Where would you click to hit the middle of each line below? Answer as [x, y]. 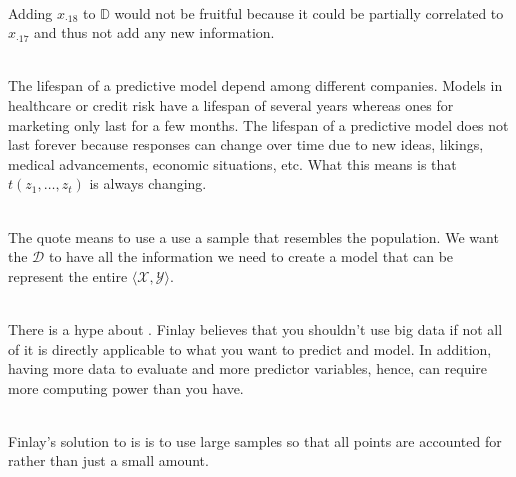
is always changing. [148, 183]
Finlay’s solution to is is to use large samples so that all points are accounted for [255, 440]
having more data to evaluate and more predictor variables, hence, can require [248, 368]
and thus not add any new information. [154, 32]
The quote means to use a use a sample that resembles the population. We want [253, 236]
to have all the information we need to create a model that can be [251, 256]
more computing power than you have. [126, 387]
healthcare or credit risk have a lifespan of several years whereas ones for [231, 104]
